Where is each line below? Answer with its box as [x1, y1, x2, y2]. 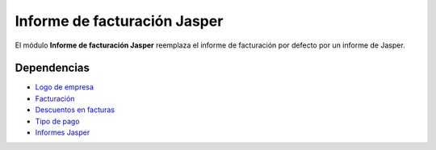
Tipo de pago [35, 116, 80, 126]
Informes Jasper [35, 127, 90, 137]
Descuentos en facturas [35, 105, 115, 115]
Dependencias [15, 61, 90, 75]
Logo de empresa [35, 82, 94, 92]
